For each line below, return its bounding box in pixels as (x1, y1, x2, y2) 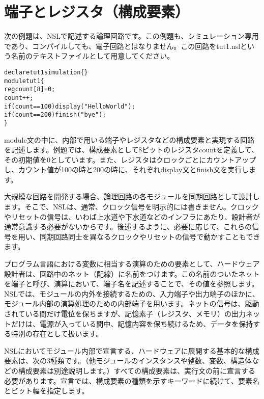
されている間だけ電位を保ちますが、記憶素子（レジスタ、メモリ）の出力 (4, 308, 246, 318)
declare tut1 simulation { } (4, 68, 88, 76)
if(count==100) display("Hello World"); (4, 102, 135, 110)
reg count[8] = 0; (4, 86, 55, 93)
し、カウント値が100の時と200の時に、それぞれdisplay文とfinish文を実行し (4, 164, 249, 175)
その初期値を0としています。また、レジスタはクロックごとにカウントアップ (4, 154, 256, 165)
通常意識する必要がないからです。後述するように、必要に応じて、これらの (4, 221, 252, 232)
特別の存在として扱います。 (11, 328, 103, 339)
